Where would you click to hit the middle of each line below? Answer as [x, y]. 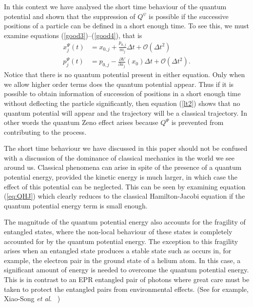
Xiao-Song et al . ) [32, 298]
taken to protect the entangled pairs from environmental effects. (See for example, [126, 289]
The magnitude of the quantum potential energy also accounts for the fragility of [125, 222]
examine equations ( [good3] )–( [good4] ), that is [73, 35]
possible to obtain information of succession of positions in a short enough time [122, 93]
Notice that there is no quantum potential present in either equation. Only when [125, 74]
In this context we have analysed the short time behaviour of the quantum [115, 6]
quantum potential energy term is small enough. [76, 205]
